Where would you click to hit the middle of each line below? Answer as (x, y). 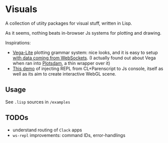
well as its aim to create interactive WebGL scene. (64, 74)
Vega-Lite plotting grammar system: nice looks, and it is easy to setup (85, 52)
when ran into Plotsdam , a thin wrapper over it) (61, 63)
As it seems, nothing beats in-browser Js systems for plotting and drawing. (83, 33)
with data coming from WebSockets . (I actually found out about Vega (84, 58)
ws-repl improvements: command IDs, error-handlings (69, 135)
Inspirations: (18, 43)
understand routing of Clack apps (47, 130)
